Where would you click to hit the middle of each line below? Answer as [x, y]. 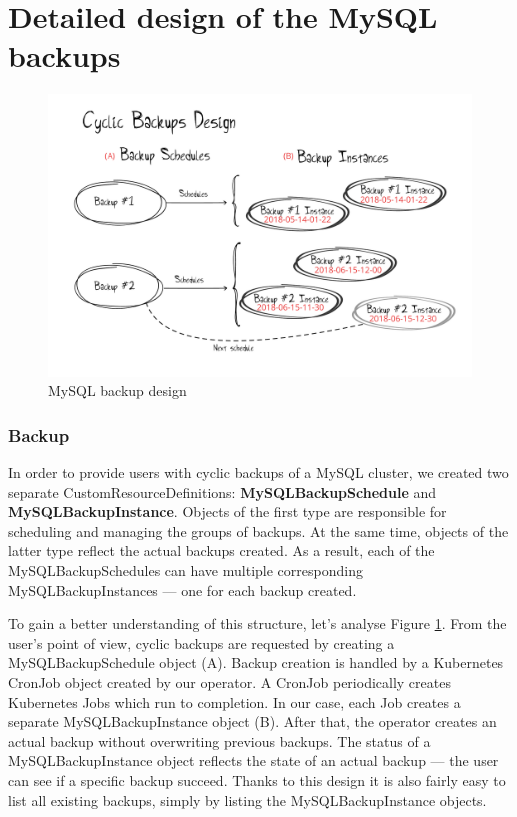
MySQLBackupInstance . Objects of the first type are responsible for [227, 511]
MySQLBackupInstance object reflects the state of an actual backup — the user [253, 760]
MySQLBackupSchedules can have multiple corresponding [185, 570]
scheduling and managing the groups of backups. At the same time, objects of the [258, 530]
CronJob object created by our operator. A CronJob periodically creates [229, 682]
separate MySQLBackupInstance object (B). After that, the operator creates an [252, 721]
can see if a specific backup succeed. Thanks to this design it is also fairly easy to [257, 780]
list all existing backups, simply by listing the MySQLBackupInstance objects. [247, 799]
